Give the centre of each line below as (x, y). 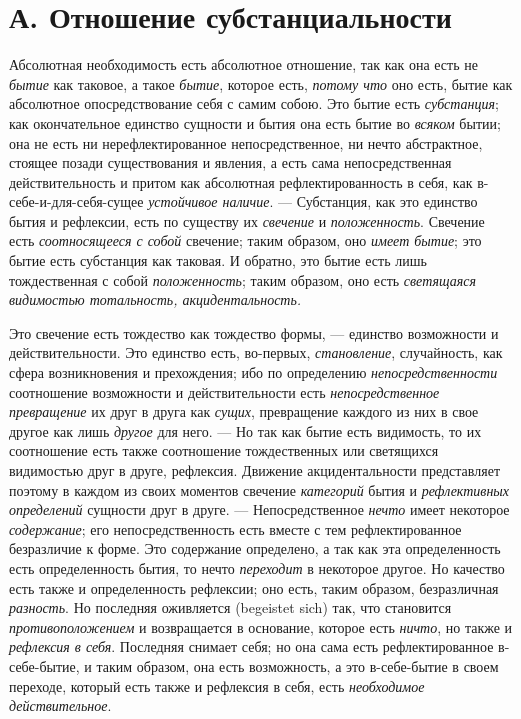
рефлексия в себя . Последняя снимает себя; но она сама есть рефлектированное (251, 646)
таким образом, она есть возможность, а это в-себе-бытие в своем (297, 665)
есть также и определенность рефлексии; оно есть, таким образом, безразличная (254, 587)
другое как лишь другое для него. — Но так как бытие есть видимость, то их (245, 430)
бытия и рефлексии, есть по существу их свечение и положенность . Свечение (247, 220)
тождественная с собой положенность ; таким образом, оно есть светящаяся (243, 279)
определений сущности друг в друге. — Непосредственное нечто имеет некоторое (259, 509)
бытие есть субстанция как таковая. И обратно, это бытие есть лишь (218, 260)
